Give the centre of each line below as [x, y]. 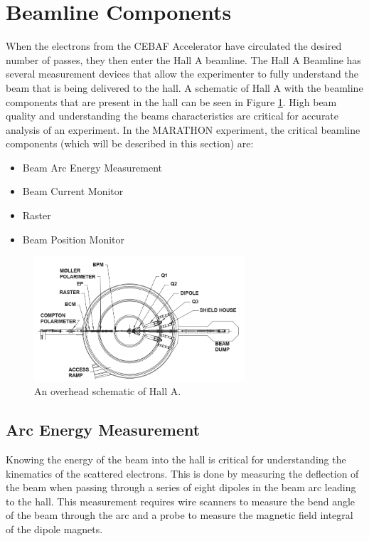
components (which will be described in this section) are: [130, 143]
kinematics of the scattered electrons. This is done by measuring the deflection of [182, 473]
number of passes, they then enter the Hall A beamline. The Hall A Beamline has [183, 59]
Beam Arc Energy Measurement [92, 167]
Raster [37, 215]
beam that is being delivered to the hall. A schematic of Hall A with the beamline [184, 87]
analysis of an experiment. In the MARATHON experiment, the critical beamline [183, 129]
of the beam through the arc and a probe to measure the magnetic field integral [180, 515]
